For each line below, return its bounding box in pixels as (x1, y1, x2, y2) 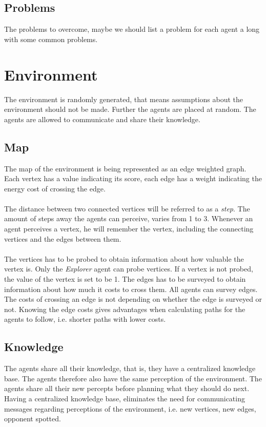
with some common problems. (4, 33, 98, 44)
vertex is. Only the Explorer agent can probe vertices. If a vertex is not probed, (4, 263, 253, 274)
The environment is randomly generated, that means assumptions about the (4, 93, 243, 104)
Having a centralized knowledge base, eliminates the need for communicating (4, 393, 245, 403)
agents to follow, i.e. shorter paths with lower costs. (4, 314, 166, 324)
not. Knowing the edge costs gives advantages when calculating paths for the (4, 303, 245, 314)
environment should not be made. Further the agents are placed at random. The (4, 104, 256, 114)
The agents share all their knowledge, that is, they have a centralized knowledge (4, 363, 256, 374)
